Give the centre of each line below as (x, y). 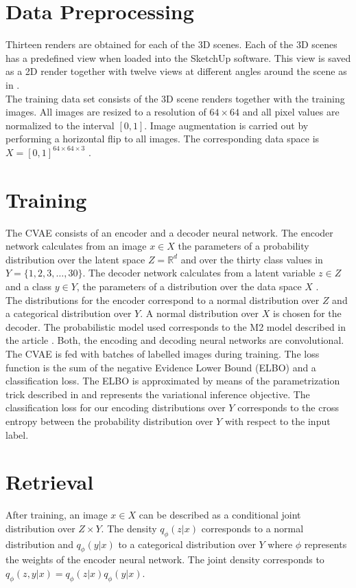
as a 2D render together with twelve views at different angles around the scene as (176, 71)
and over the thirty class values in (252, 259)
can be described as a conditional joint (220, 515)
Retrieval (50, 482)
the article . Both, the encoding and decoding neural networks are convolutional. (175, 340)
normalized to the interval (60, 125)
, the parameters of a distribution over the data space (189, 286)
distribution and (39, 544)
